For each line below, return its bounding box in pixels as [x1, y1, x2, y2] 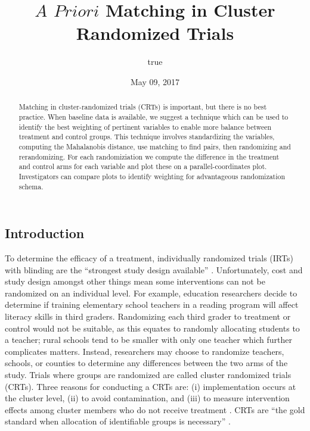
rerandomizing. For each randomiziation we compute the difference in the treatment [18, 151, 280, 161]
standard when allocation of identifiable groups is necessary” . [5, 415, 231, 427]
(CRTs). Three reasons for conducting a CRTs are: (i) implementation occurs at [5, 380, 296, 392]
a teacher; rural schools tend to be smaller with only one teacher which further [5, 333, 292, 346]
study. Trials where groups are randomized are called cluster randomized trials [5, 368, 292, 380]
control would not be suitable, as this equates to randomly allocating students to [5, 321, 300, 334]
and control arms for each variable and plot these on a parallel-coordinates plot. [18, 161, 267, 171]
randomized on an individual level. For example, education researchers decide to [5, 286, 297, 299]
